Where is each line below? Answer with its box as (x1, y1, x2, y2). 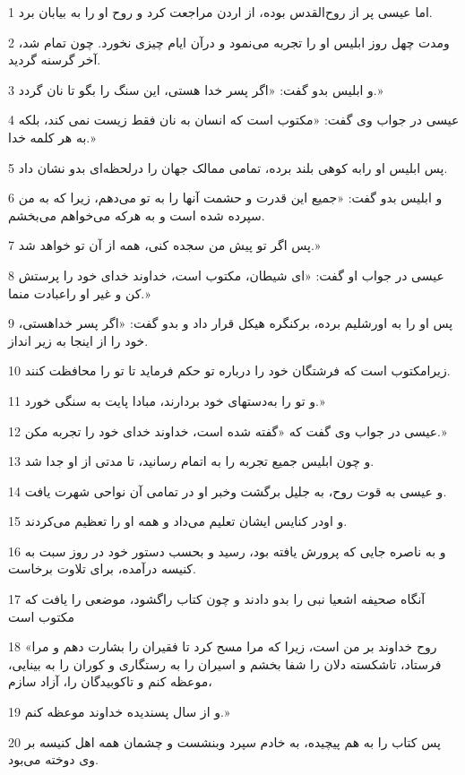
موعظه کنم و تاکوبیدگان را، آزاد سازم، (8, 672, 212, 691)
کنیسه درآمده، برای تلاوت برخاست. (8, 559, 196, 578)
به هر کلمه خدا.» (8, 127, 96, 146)
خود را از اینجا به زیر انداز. (8, 331, 149, 349)
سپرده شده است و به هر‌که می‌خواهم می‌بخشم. (8, 205, 265, 224)
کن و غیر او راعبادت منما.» (8, 283, 151, 302)
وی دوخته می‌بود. (8, 750, 99, 769)
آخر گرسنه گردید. (8, 50, 101, 69)
